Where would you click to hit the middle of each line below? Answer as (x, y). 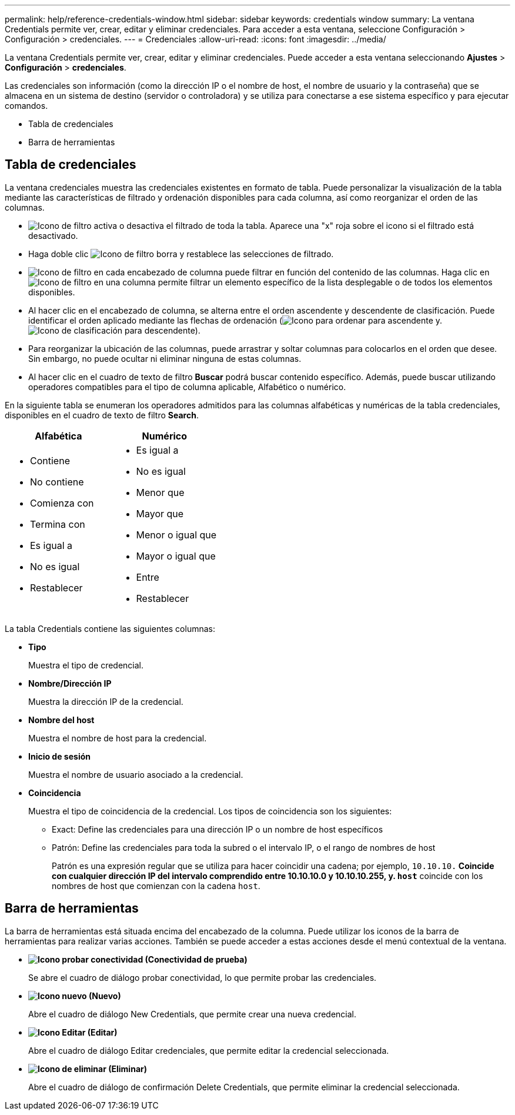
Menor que (160, 492)
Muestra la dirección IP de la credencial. (106, 701)
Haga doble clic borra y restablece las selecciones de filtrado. (181, 254)
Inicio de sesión (59, 756)
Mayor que (160, 513)
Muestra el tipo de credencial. (86, 665)
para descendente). (163, 330)
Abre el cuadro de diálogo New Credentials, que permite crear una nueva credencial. (193, 1014)
